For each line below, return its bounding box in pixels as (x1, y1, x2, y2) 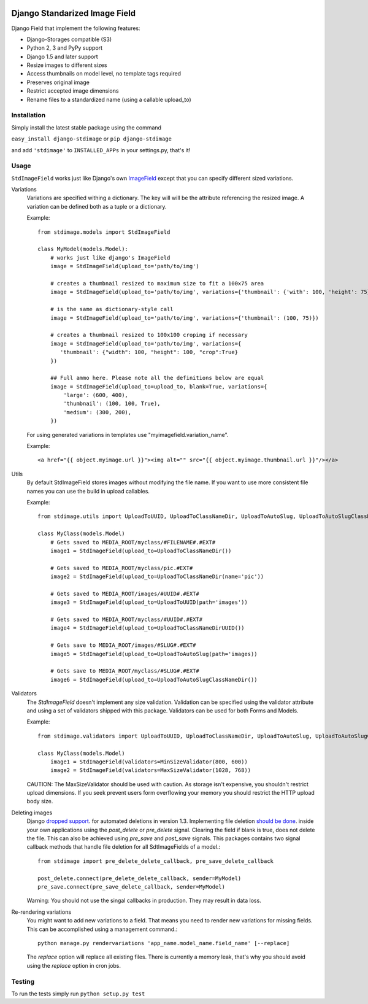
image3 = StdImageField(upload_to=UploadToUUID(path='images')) (50, 599, 248, 606)
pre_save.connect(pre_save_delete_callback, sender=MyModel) (37, 884, 225, 890)
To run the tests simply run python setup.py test (11, 990, 145, 997)
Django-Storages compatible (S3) (26, 36, 112, 43)
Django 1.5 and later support (26, 53, 98, 60)
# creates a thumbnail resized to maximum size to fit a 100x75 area (50, 280, 264, 287)
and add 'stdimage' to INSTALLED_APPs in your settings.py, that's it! (11, 146, 191, 153)
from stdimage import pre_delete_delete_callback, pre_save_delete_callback (37, 857, 274, 865)
